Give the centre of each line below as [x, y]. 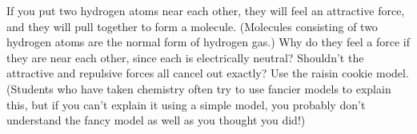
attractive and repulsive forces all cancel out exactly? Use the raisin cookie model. [208, 73]
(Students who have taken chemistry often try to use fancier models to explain [199, 88]
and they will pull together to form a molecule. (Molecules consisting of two [192, 26]
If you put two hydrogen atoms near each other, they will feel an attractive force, [206, 10]
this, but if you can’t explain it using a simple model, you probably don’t [186, 104]
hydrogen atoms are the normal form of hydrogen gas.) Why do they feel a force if [208, 42]
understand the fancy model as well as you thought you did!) [156, 120]
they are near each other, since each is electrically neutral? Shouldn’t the [185, 57]
